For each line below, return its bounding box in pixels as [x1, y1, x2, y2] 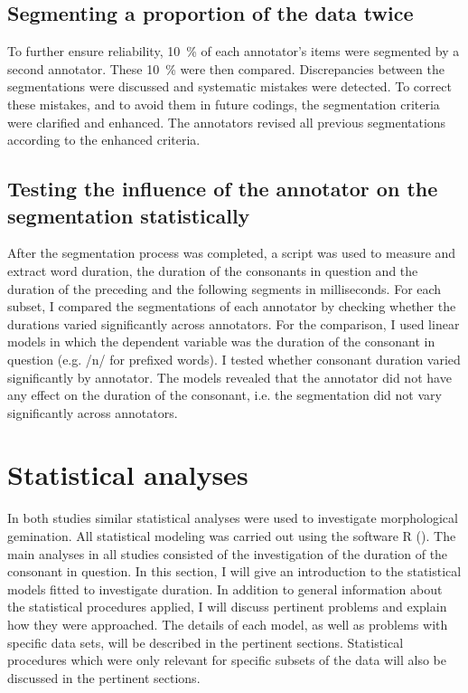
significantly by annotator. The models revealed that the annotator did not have [7, 367, 452, 386]
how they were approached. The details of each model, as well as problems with [7, 614, 448, 633]
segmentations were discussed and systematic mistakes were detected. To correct [7, 77, 452, 96]
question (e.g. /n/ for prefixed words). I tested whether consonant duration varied [7, 349, 461, 368]
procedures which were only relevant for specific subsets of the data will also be [7, 650, 446, 669]
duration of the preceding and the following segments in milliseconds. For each [7, 279, 442, 298]
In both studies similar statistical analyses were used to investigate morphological [7, 508, 458, 527]
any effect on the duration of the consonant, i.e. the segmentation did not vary [7, 385, 442, 404]
